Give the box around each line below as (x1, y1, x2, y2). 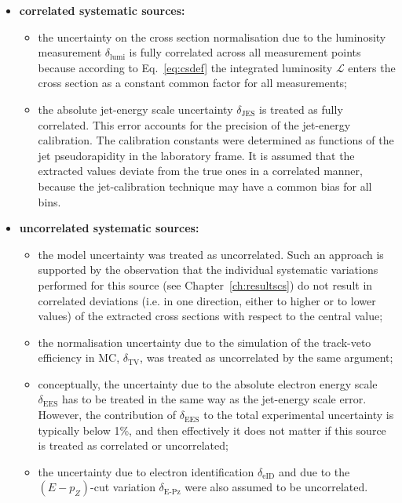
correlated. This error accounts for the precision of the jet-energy (38, 116, 351, 133)
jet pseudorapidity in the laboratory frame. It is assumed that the (38, 147, 355, 163)
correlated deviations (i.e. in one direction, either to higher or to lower (38, 292, 376, 308)
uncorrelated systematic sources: (19, 220, 199, 236)
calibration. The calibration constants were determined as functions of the (38, 132, 394, 148)
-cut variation (90, 479, 155, 495)
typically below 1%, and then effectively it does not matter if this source (38, 421, 386, 438)
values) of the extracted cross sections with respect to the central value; (38, 308, 383, 324)
